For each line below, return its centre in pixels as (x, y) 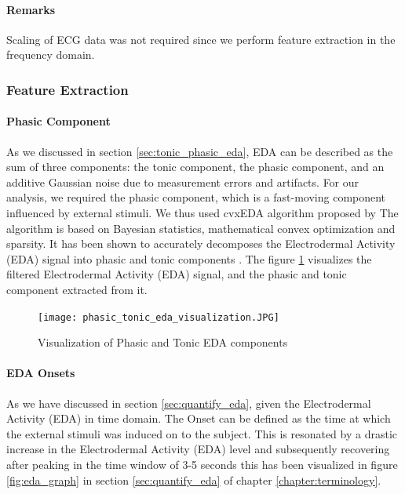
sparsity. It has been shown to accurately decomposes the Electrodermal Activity (201, 243)
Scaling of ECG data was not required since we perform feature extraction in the (201, 39)
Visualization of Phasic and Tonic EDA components (163, 342)
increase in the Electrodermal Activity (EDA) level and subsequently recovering (198, 449)
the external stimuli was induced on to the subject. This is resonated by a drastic (202, 433)
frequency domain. (51, 54)
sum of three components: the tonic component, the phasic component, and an (195, 167)
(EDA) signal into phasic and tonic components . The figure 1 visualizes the (189, 258)
